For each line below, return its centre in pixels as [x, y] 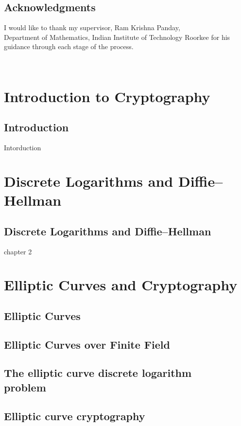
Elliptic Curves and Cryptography [121, 285]
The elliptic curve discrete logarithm [98, 373]
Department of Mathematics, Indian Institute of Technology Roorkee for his [117, 37]
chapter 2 [18, 251]
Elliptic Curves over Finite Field [87, 344]
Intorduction [23, 148]
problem [25, 387]
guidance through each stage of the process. [69, 46]
